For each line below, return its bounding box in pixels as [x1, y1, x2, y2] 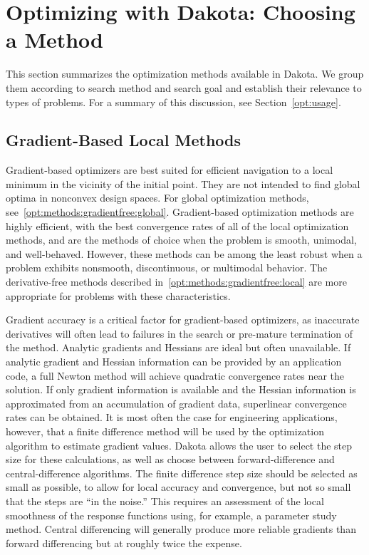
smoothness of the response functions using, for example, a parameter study [6, 507, 337, 522]
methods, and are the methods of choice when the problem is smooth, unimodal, [6, 232, 357, 247]
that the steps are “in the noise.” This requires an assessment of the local [6, 493, 324, 508]
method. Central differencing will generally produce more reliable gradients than [6, 522, 356, 536]
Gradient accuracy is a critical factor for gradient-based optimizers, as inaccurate [6, 312, 360, 327]
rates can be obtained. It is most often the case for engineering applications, [6, 410, 338, 425]
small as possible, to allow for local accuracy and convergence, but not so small [6, 479, 351, 494]
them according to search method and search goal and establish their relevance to [6, 80, 362, 95]
